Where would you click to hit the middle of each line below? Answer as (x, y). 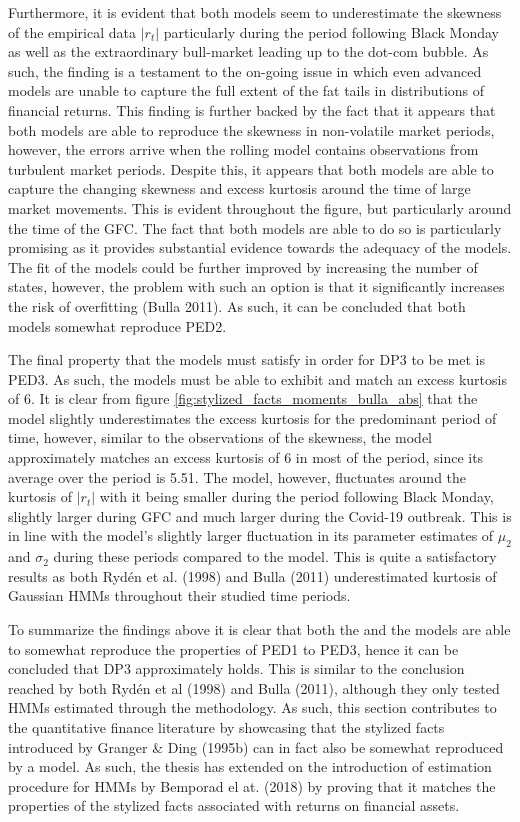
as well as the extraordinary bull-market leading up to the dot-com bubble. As (248, 51)
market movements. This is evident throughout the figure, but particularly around (260, 207)
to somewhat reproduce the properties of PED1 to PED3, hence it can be (233, 648)
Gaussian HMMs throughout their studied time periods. (179, 595)
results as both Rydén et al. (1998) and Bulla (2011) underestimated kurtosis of (252, 575)
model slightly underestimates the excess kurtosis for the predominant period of (252, 417)
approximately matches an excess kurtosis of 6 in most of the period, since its (246, 457)
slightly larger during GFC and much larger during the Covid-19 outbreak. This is (260, 515)
